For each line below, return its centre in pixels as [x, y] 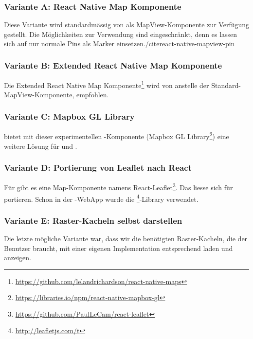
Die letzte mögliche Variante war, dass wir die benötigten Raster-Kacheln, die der [126, 239]
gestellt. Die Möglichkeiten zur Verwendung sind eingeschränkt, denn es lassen [121, 34]
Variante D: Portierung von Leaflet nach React [98, 168]
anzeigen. [18, 258]
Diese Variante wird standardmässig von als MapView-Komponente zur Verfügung [127, 25]
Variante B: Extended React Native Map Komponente [113, 65]
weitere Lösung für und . [41, 146]
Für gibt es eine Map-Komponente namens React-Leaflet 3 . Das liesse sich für [118, 187]
